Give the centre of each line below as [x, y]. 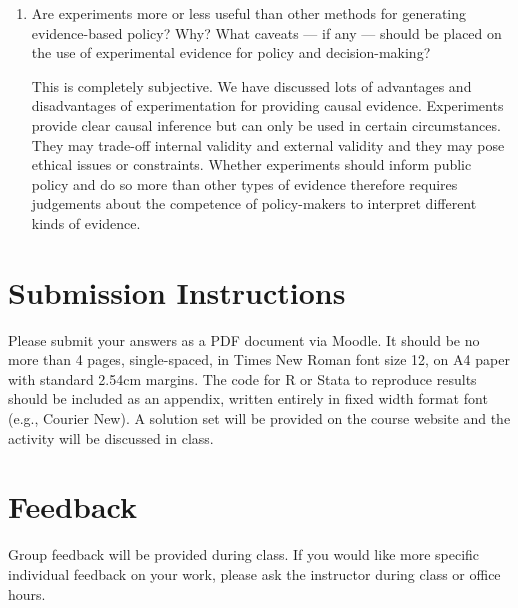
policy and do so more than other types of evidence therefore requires [244, 183]
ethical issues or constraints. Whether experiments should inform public [251, 164]
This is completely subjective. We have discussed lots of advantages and [251, 85]
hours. [27, 593]
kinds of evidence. [86, 222]
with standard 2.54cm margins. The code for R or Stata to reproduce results [242, 378]
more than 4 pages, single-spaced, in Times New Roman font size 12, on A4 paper [259, 359]
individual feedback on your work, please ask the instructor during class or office [254, 573]
